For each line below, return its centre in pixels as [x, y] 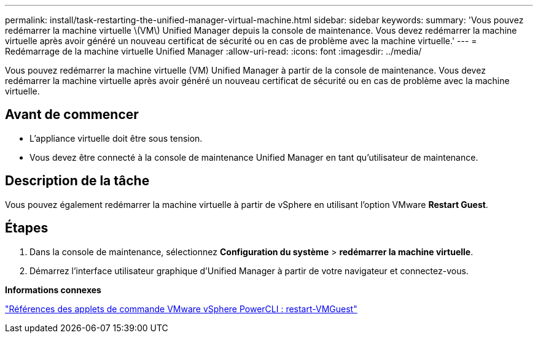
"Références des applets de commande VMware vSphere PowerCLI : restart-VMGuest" [181, 309]
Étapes [27, 228]
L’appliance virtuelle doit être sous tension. [116, 138]
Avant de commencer [72, 115]
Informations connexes [53, 290]
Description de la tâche [77, 181]
